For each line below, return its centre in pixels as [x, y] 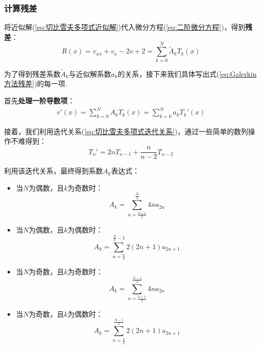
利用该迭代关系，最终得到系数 [53, 171]
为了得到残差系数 [32, 73]
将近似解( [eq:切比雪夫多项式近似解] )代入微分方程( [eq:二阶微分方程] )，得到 [125, 27]
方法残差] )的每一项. [36, 83]
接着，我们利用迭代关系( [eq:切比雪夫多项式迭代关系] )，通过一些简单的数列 [126, 131]
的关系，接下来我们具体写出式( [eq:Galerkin [187, 73]
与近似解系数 [90, 73]
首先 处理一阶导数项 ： [39, 100]
